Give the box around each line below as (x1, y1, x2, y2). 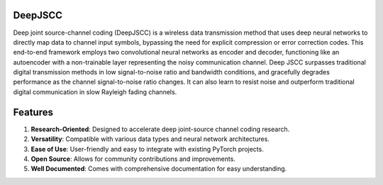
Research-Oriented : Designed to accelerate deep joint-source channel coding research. (30, 125, 290, 133)
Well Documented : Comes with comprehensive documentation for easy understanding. (30, 164, 287, 173)
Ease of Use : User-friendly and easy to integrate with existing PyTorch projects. (30, 145, 264, 153)
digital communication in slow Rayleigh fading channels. (13, 87, 177, 96)
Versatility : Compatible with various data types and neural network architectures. (30, 135, 270, 143)
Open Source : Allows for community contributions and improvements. (30, 155, 235, 163)
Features (13, 106, 53, 118)
